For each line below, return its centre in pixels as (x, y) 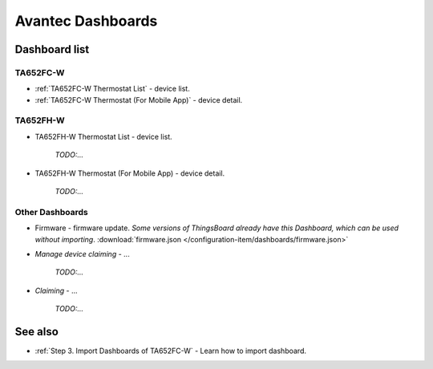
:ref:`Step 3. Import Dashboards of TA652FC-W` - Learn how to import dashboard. (170, 351)
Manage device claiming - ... (82, 253)
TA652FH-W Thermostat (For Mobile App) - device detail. (130, 173)
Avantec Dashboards (86, 21)
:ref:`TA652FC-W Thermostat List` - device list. (112, 89)
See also (37, 332)
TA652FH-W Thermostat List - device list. (103, 136)
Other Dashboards (51, 212)
